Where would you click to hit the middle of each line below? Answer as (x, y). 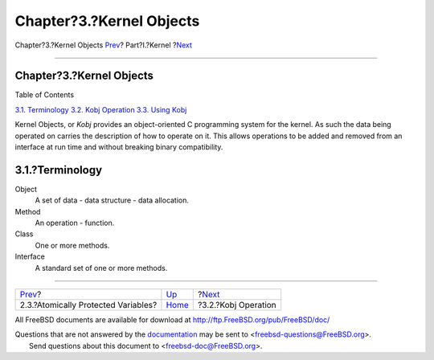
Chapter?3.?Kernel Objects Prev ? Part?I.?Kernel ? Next (104, 45)
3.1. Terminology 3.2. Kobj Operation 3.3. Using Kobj (101, 109)
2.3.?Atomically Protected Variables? (88, 305)
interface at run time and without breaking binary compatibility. (119, 147)
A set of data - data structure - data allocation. (112, 200)
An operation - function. (75, 223)
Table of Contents (45, 95)
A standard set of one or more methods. (101, 268)
